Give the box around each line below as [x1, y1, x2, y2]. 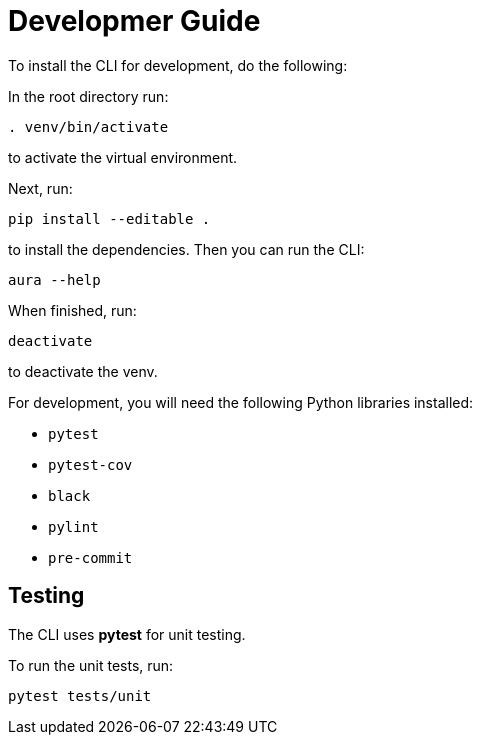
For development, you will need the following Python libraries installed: [8, 393, 474, 411]
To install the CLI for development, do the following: [8, 56, 348, 74]
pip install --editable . [8, 210, 211, 227]
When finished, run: [8, 301, 137, 319]
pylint [48, 518, 99, 535]
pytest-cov [48, 456, 133, 473]
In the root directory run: [8, 87, 169, 105]
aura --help [8, 271, 101, 288]
